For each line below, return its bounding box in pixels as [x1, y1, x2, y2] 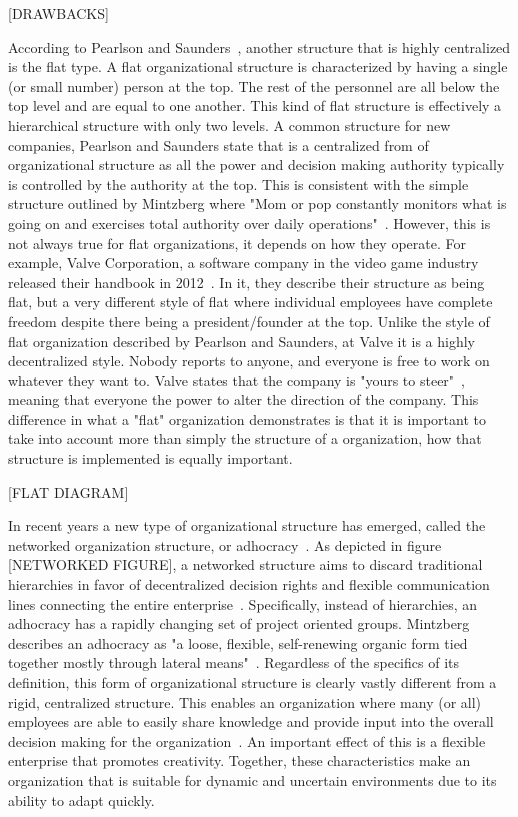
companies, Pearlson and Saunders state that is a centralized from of [8, 134, 429, 155]
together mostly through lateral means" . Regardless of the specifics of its [8, 652, 459, 673]
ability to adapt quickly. [8, 789, 155, 810]
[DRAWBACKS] [8, 3, 109, 23]
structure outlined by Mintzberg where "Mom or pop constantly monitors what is [8, 193, 507, 214]
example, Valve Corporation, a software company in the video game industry [8, 252, 479, 273]
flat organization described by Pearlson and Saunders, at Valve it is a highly [8, 330, 475, 351]
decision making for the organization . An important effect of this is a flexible [8, 730, 486, 751]
